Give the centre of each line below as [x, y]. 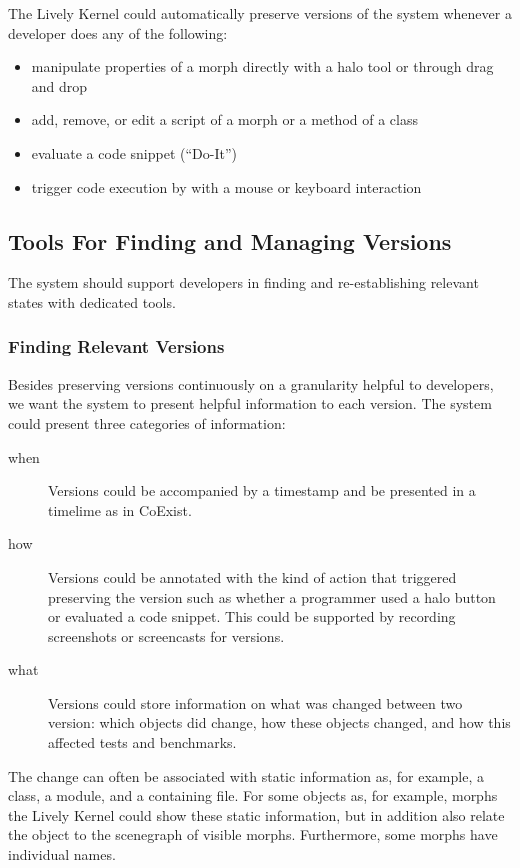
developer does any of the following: [118, 32]
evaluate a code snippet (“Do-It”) [134, 152]
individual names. [62, 854]
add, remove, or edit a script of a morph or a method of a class [224, 119]
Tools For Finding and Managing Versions [230, 240]
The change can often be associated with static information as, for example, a [246, 775]
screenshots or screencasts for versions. [166, 635]
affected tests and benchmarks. [142, 742]
